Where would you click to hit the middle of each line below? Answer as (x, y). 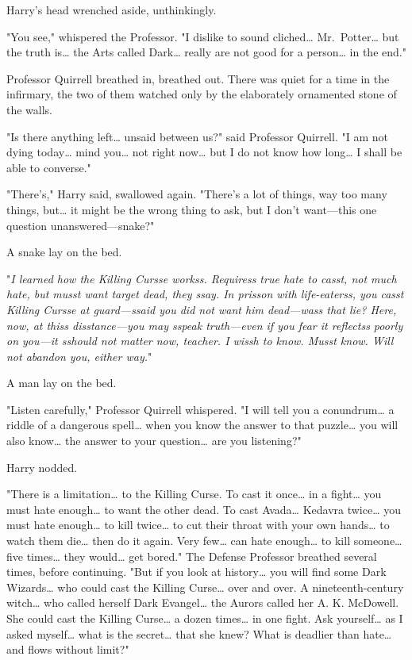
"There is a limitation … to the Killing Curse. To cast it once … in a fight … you (194, 494)
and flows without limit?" (68, 649)
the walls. (30, 109)
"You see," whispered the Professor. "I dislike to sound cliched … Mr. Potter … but (203, 36)
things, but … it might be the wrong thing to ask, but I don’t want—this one (192, 209)
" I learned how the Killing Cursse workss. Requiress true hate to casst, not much (202, 278)
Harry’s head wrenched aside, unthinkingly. (112, 10)
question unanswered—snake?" (81, 225)
